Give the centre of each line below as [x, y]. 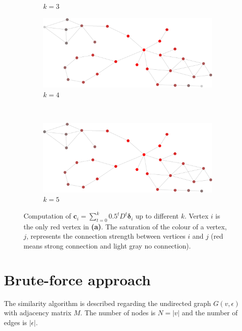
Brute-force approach [77, 279]
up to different [157, 216]
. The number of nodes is [118, 313]
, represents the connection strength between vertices [106, 236]
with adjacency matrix [38, 313]
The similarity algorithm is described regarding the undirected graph [108, 303]
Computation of [47, 216]
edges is [15, 322]
